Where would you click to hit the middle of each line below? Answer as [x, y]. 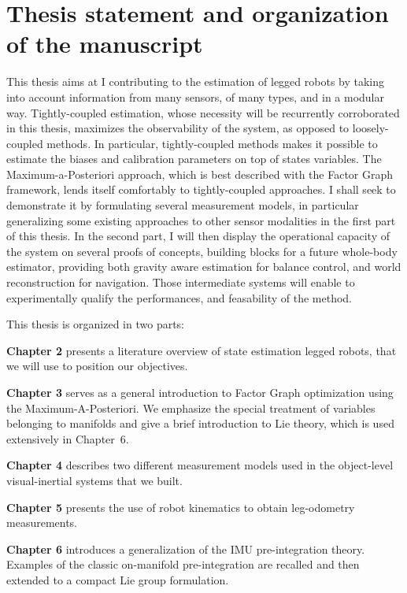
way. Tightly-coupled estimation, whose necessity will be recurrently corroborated [203, 112]
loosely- [370, 128]
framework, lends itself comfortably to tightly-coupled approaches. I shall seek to [201, 189]
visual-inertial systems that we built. [94, 480]
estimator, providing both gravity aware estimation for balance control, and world [204, 267]
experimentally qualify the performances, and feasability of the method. [179, 297]
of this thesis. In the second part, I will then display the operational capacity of [198, 236]
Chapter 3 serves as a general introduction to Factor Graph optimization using [200, 392]
